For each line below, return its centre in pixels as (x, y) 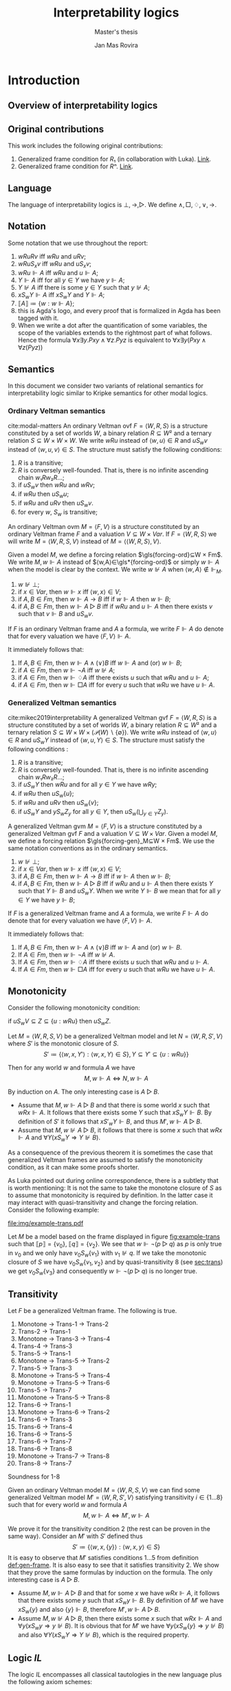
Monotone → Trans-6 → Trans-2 (64, 1412)
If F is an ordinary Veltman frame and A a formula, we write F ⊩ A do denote (116, 629)
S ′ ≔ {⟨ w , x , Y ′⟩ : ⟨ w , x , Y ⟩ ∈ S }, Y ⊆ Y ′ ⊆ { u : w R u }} (116, 1054)
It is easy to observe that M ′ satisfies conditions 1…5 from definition (103, 1558)
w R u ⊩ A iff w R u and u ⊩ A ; (58, 272)
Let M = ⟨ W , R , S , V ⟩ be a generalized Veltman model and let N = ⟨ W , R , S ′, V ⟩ (115, 1036)
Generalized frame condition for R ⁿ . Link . (75, 166)
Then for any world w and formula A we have (71, 1068)
